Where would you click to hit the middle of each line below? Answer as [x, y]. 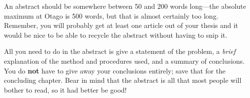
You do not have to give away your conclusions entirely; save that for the [115, 70]
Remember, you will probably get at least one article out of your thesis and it [121, 25]
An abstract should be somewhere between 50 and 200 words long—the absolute [125, 6]
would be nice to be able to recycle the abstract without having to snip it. [116, 35]
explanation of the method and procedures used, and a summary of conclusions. [124, 61]
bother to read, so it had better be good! [65, 89]
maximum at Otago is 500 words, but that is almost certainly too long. [111, 15]
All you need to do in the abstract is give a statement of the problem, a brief [120, 51]
